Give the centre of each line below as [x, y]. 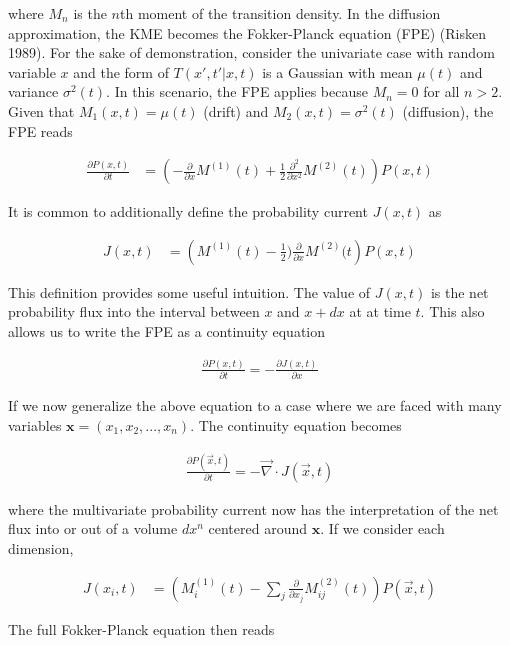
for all [441, 91]
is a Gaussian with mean [337, 71]
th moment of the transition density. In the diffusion [280, 13]
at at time [380, 311]
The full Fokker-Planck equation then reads [141, 628]
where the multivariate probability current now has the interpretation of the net [253, 508]
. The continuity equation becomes [296, 424]
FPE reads [40, 130]
